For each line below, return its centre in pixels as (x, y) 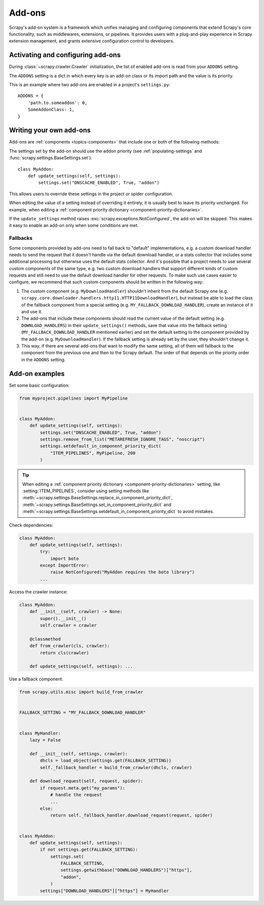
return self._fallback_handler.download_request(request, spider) (131, 815)
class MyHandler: (40, 733)
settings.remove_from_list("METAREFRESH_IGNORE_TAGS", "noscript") (122, 440)
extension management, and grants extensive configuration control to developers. (92, 41)
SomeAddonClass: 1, (51, 110)
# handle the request (76, 795)
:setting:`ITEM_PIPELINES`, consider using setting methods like (86, 491)
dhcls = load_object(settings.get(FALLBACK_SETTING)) (106, 761)
